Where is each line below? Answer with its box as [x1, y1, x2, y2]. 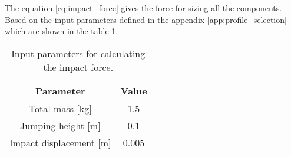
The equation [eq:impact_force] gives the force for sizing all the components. [5, 2, 282, 14]
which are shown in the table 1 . [5, 25, 118, 37]
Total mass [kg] [28, 101, 92, 115]
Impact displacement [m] [9, 135, 111, 149]
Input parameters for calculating [11, 46, 145, 60]
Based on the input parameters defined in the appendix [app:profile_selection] [5, 13, 287, 25]
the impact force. [43, 60, 114, 74]
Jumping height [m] [19, 118, 101, 132]
